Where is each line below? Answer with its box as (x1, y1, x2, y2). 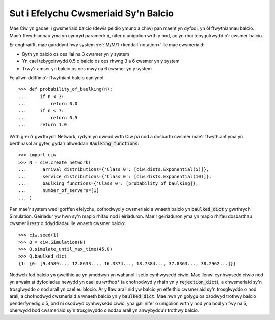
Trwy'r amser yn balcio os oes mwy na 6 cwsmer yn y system (22, 65, 152, 71)
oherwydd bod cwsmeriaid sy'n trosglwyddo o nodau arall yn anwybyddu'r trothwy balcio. (9, 307, 199, 313)
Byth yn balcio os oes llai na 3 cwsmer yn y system (22, 51, 129, 57)
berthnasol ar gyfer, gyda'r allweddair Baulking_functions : (9, 140, 140, 147)
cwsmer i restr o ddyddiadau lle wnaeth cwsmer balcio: (9, 220, 126, 226)
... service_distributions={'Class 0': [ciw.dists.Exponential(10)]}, (18, 173, 212, 179)
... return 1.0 (18, 122, 67, 128)
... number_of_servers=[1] (18, 188, 99, 194)
